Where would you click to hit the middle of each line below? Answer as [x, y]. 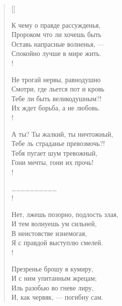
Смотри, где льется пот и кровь [58, 89]
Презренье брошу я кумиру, [52, 268]
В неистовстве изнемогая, [49, 233]
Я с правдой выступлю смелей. [57, 243]
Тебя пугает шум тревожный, [54, 153]
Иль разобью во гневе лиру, [53, 287]
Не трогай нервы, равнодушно [56, 79]
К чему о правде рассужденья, [56, 25]
